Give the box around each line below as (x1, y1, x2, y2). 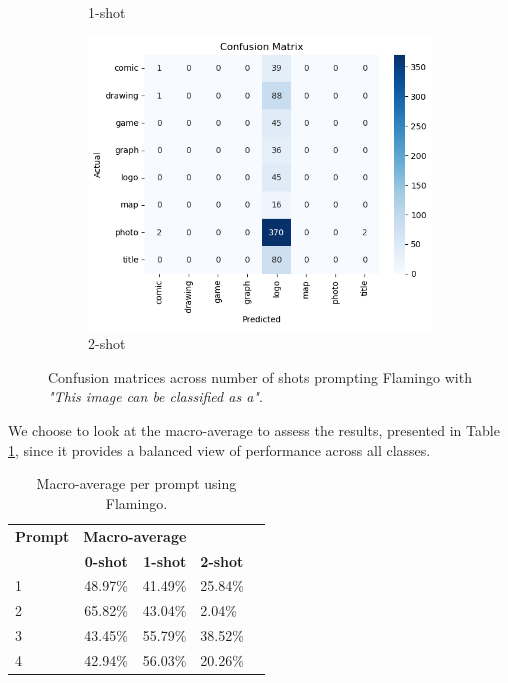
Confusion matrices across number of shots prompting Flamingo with (48, 366, 472, 387)
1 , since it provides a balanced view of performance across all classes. (8, 439, 431, 460)
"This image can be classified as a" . (48, 386, 263, 407)
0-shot (84, 550, 128, 571)
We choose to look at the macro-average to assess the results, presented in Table (8, 420, 500, 441)
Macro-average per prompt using (36, 473, 237, 494)
